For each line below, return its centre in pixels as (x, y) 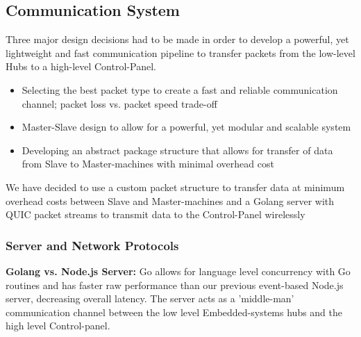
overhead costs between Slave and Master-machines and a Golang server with (170, 200)
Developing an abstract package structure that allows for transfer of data (177, 150)
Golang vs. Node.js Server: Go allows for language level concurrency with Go (178, 271)
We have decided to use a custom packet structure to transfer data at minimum (175, 187)
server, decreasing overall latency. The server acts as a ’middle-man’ (150, 298)
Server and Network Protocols (92, 245)
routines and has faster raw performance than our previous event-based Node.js (175, 285)
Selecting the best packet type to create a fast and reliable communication (180, 89)
